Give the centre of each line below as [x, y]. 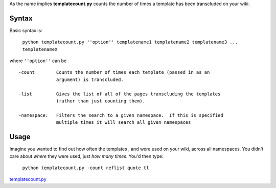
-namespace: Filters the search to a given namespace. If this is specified [121, 115]
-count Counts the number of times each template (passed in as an [114, 72]
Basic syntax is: [26, 30]
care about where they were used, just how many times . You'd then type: [86, 156]
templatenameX [40, 49]
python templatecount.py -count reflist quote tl [86, 168]
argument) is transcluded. [90, 79]
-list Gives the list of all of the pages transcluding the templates [120, 94]
